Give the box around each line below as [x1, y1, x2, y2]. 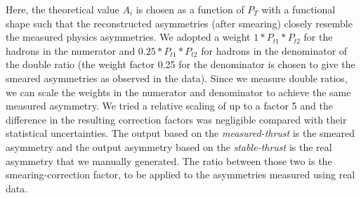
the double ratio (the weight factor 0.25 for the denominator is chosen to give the [6, 57, 355, 72]
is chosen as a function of [136, 2, 244, 16]
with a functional [261, 2, 336, 16]
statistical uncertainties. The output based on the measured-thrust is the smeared [6, 126, 355, 140]
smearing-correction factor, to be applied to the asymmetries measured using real [6, 167, 355, 182]
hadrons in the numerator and [6, 43, 136, 58]
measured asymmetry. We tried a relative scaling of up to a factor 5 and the [6, 98, 333, 113]
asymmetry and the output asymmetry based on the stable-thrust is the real [6, 139, 332, 154]
